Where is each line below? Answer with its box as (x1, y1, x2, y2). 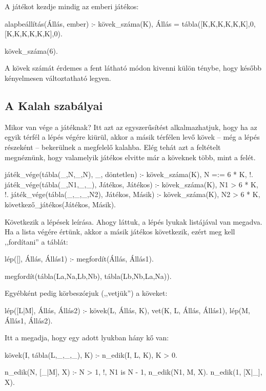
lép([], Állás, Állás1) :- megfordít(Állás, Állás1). (5, 253, 154, 264)
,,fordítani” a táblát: (5, 236, 68, 247)
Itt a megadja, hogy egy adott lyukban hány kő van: (5, 332, 169, 343)
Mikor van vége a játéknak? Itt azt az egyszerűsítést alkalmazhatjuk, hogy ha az (5, 121, 257, 132)
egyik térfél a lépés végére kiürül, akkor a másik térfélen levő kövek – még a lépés (5, 132, 260, 142)
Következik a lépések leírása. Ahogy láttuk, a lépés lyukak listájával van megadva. (5, 216, 262, 227)
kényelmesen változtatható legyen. (5, 72, 111, 83)
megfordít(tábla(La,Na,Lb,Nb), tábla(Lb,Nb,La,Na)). (5, 270, 172, 281)
